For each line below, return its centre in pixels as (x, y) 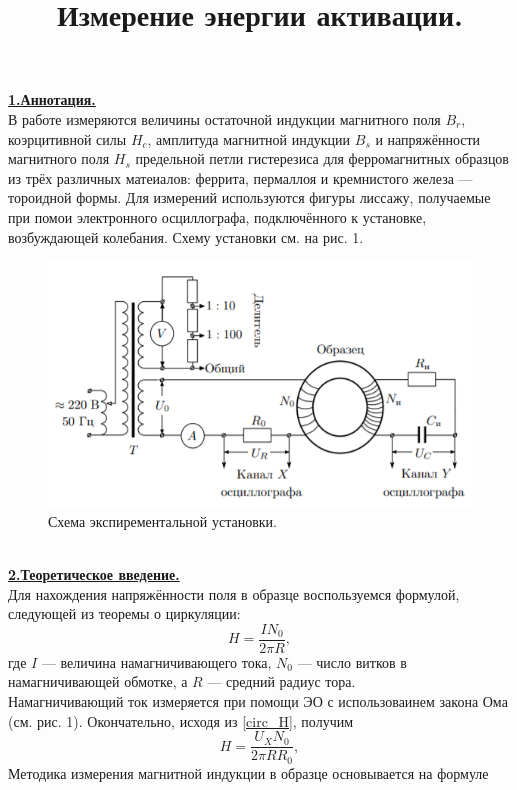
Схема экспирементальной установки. (162, 520)
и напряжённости (428, 138)
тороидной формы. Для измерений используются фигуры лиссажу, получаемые (249, 197)
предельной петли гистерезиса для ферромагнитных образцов (322, 158)
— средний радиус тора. (281, 681)
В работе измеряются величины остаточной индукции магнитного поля (224, 118)
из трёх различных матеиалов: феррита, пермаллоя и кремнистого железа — (240, 177)
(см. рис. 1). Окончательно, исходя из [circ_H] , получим (181, 720)
